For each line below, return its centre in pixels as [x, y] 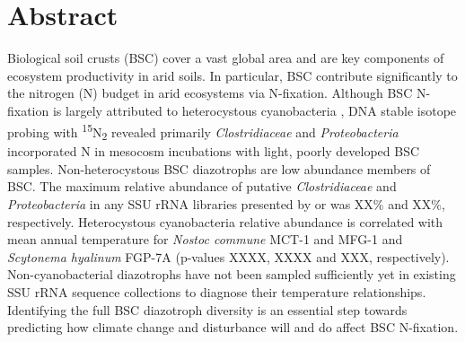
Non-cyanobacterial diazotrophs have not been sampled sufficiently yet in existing [232, 274]
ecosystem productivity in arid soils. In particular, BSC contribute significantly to [232, 75]
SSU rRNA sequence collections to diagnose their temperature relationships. [217, 292]
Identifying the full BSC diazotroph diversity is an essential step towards [207, 309]
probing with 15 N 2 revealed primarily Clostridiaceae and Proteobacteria [203, 131]
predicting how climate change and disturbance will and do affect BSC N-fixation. [233, 327]
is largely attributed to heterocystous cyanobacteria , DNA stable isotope [254, 110]
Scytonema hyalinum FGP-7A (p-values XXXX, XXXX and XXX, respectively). [228, 256]
